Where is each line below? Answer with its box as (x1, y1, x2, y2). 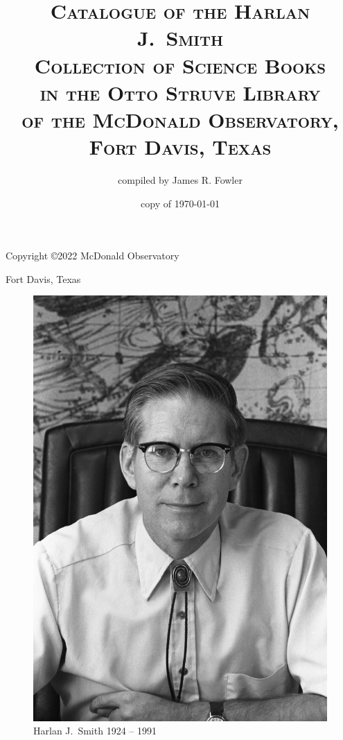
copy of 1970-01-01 (141, 196, 220, 210)
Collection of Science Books (34, 51, 326, 79)
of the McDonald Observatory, (21, 105, 339, 133)
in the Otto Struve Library (39, 78, 321, 106)
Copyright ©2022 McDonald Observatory (6, 248, 179, 263)
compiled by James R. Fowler (118, 173, 243, 187)
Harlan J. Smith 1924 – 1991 (33, 723, 157, 738)
